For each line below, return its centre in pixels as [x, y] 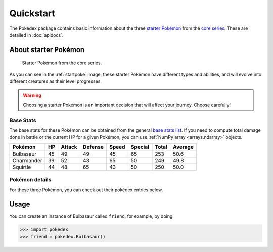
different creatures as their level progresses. [56, 81]
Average [183, 147]
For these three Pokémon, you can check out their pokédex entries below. [86, 190]
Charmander [27, 160]
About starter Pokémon [47, 50]
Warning [32, 95]
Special [140, 147]
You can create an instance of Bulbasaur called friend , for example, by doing [91, 216]
